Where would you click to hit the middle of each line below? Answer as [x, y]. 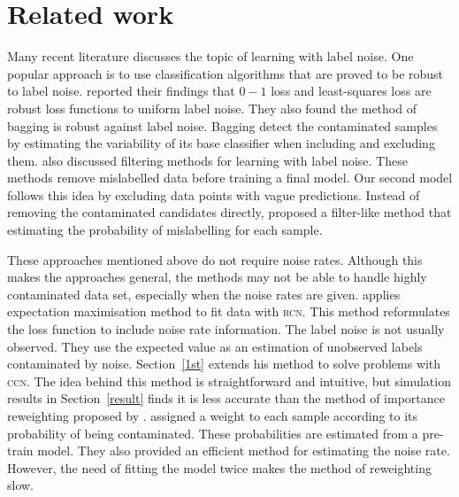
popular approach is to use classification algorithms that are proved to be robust [226, 73]
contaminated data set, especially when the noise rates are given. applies [204, 294]
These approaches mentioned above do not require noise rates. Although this [215, 259]
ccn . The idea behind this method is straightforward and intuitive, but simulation [229, 381]
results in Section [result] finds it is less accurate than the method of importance [226, 398]
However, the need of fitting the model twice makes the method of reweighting [219, 467]
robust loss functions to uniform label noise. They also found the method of [212, 108]
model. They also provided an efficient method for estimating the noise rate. [244, 450]
